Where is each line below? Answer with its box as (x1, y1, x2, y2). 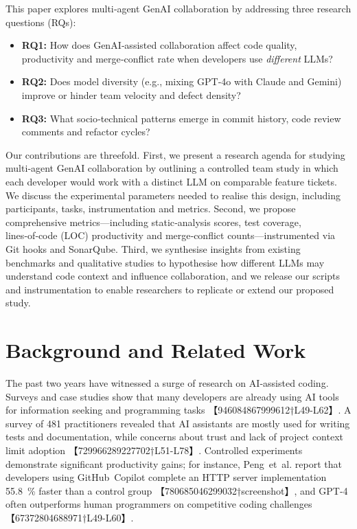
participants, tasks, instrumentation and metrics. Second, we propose (5, 201, 296, 216)
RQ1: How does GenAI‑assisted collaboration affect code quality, (21, 38, 297, 52)
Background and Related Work (5, 336, 306, 364)
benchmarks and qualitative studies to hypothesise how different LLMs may (5, 255, 325, 269)
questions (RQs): (5, 14, 76, 29)
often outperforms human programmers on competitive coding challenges (5, 497, 312, 511)
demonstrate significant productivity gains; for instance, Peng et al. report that (5, 456, 342, 471)
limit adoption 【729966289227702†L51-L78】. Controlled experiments (5, 442, 303, 457)
